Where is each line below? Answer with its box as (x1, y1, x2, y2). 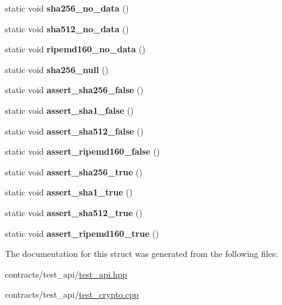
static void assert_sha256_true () (5, 165, 143, 178)
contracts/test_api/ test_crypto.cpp (5, 288, 139, 301)
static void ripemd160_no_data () (5, 43, 146, 55)
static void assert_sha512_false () (5, 124, 144, 137)
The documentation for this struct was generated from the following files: (5, 247, 278, 260)
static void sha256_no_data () (5, 2, 129, 14)
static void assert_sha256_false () (5, 83, 144, 96)
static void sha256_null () (5, 63, 108, 75)
